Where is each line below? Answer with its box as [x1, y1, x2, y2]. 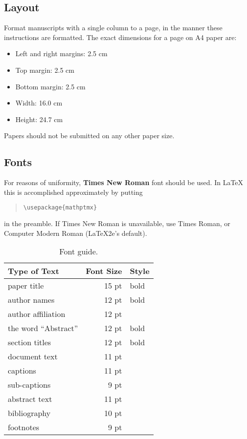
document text [8, 351, 58, 362]
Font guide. [59, 246, 98, 257]
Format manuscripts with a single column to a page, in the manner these [4, 22, 223, 33]
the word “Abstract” [8, 322, 78, 334]
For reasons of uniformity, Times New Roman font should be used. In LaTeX [4, 177, 244, 188]
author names [8, 294, 55, 306]
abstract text [8, 393, 52, 405]
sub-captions [8, 379, 51, 391]
